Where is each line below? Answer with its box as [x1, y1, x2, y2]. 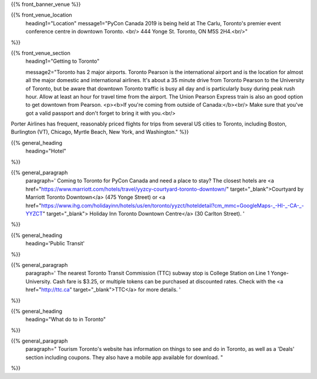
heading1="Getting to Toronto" [25, 57, 100, 65]
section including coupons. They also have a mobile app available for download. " [25, 354, 223, 361]
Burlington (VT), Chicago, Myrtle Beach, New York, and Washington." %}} [11, 128, 189, 136]
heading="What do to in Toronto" [25, 316, 106, 323]
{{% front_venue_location [11, 12, 73, 19]
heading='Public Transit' [25, 240, 85, 247]
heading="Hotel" [25, 147, 67, 155]
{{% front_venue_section [11, 49, 70, 56]
